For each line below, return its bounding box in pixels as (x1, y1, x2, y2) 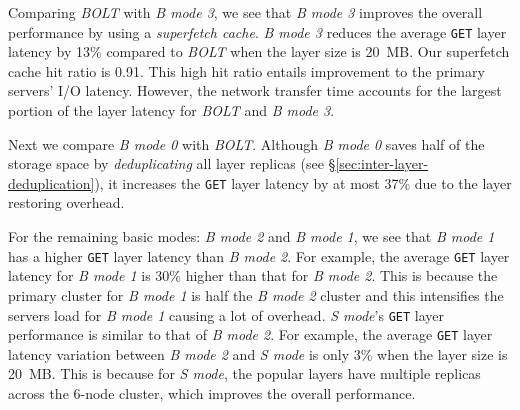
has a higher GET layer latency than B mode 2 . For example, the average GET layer (8, 245, 510, 266)
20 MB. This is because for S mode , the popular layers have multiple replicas (8, 363, 481, 384)
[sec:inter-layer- (335, 153, 429, 174)
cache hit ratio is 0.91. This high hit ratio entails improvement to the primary (8, 60, 485, 81)
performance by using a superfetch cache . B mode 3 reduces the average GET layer (8, 21, 507, 42)
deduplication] (8, 172, 95, 193)
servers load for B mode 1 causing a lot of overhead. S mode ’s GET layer (8, 304, 444, 325)
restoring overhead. (8, 192, 125, 213)
